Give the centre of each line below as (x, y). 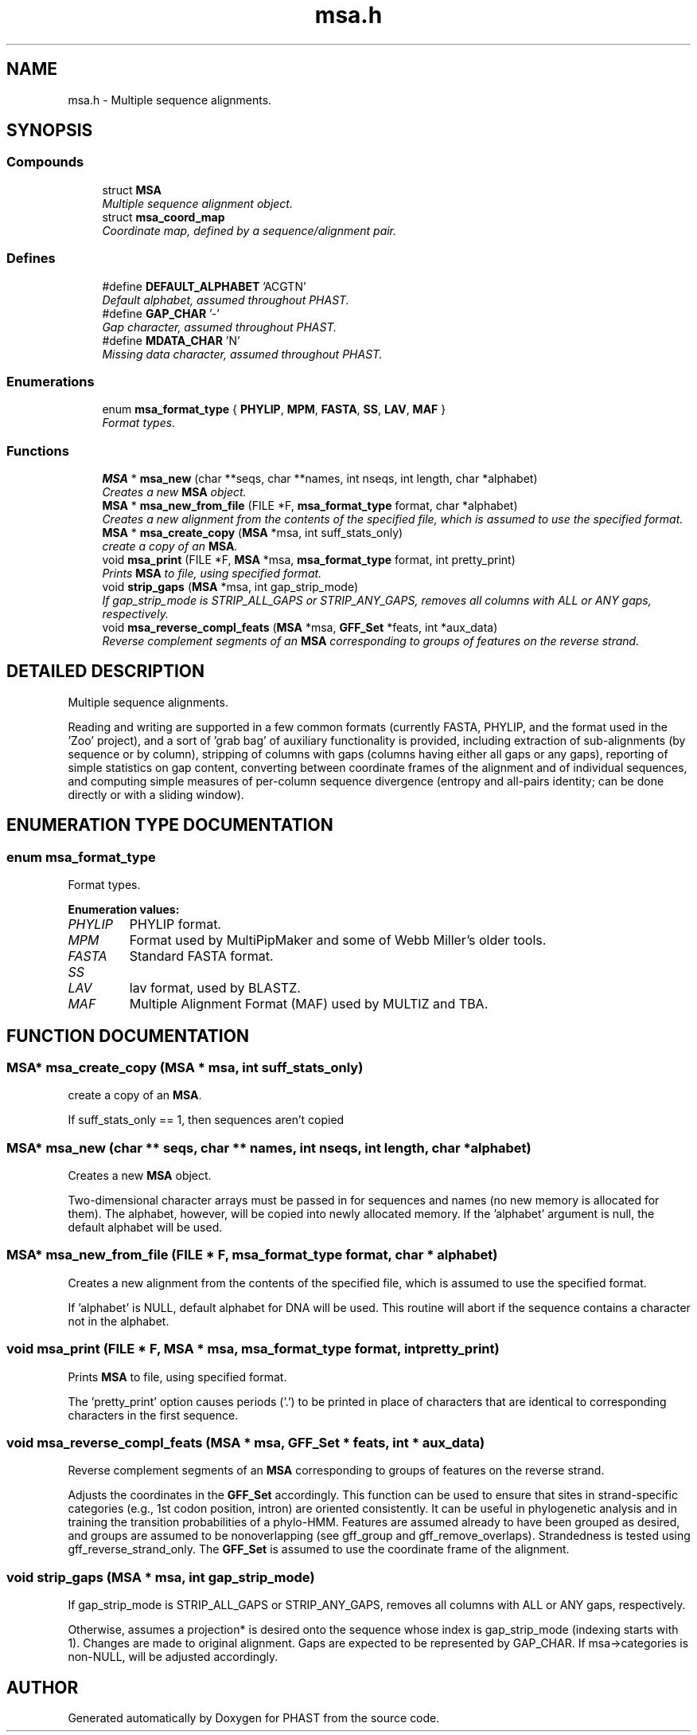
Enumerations (51, 381)
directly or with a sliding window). (156, 794)
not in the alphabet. (119, 1321)
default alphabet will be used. (145, 1228)
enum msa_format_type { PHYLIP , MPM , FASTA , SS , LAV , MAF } (274, 409)
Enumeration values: (124, 910)
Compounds (45, 162)
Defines (31, 258)
